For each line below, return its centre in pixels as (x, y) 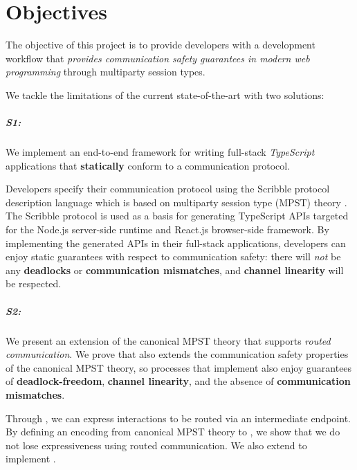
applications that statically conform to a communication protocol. (148, 165)
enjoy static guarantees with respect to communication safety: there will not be (173, 256)
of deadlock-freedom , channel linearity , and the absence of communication (178, 381)
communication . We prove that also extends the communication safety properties (177, 354)
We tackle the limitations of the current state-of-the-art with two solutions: (165, 94)
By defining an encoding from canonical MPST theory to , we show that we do (173, 432)
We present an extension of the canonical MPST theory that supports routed (168, 340)
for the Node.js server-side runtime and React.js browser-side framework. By (167, 229)
